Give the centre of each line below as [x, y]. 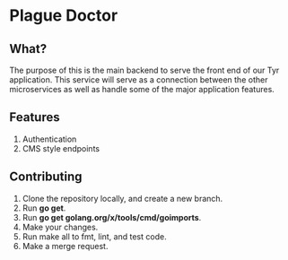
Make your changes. [60, 227]
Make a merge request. [65, 246]
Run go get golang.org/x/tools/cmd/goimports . [112, 217]
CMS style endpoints [61, 148]
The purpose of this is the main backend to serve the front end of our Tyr [144, 70]
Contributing [46, 177]
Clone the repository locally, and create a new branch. [122, 198]
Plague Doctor [64, 16]
